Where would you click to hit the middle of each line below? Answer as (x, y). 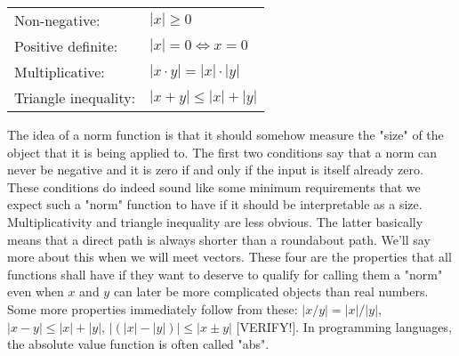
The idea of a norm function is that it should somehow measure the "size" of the (225, 134)
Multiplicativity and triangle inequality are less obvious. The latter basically (215, 221)
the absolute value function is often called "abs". (138, 344)
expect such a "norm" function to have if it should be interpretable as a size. (215, 204)
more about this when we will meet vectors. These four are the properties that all (229, 257)
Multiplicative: (60, 72)
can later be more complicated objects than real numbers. (271, 291)
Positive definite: (66, 46)
